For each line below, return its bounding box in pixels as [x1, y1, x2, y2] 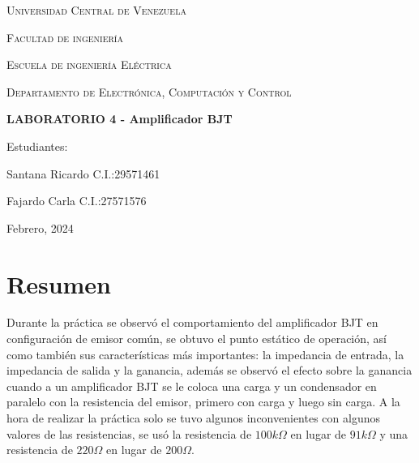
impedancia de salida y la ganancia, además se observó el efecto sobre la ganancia [6, 362, 413, 379]
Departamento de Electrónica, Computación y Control [6, 83, 292, 100]
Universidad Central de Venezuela [6, 2, 186, 18]
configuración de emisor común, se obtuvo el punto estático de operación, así [6, 330, 387, 347]
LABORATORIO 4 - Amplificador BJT [6, 110, 233, 127]
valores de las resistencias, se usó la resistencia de [6, 425, 252, 442]
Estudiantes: [6, 137, 68, 154]
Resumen [6, 267, 111, 300]
